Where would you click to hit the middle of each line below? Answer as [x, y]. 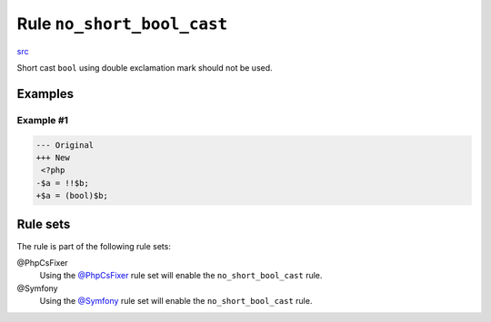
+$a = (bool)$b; [72, 196]
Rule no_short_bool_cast [122, 24]
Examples [45, 94]
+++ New [53, 157]
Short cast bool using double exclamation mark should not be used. [145, 67]
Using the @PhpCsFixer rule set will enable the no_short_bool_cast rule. [181, 276]
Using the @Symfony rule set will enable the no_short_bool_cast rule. [176, 301]
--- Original [65, 145]
